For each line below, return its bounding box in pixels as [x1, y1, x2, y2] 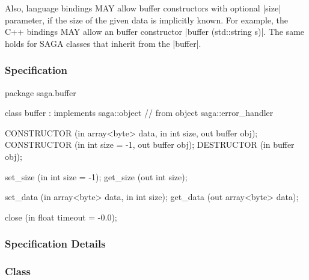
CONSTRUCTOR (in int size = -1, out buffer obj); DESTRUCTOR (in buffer [5, 138, 295, 151]
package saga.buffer [5, 86, 76, 99]
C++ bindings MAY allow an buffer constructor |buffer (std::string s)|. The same [5, 25, 305, 38]
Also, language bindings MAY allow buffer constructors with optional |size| [5, 2, 281, 14]
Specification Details [5, 236, 106, 251]
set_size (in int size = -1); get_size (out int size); [5, 170, 188, 183]
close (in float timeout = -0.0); [5, 210, 117, 223]
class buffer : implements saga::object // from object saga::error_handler [5, 106, 274, 119]
